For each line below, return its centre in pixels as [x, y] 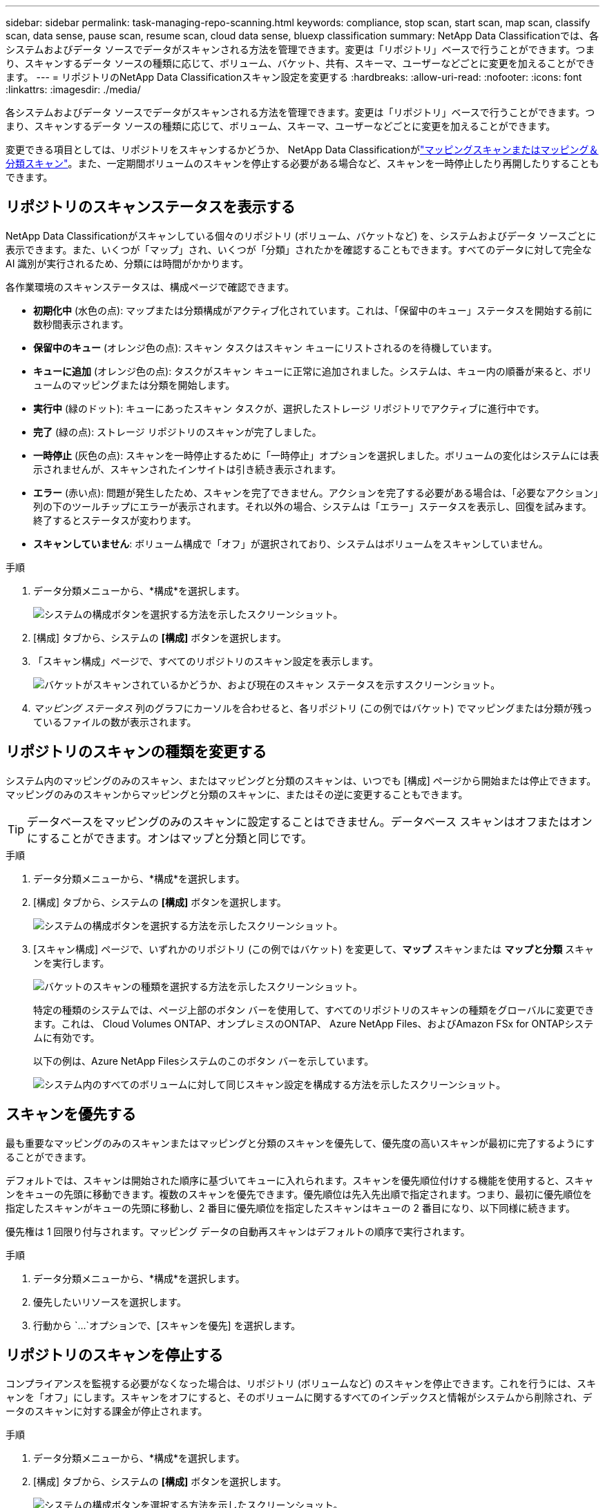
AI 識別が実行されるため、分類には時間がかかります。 [127, 263]
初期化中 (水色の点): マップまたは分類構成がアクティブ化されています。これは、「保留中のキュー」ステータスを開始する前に [313, 310]
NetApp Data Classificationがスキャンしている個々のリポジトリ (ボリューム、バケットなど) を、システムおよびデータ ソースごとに [301, 235]
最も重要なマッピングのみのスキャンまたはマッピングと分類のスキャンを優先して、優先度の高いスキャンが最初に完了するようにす [300, 1143]
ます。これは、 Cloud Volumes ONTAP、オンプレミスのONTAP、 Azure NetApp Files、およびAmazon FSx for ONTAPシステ [314, 1023]
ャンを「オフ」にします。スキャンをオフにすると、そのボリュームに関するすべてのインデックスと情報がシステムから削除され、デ [299, 1398]
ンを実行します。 [71, 963]
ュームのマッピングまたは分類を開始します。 [134, 385]
